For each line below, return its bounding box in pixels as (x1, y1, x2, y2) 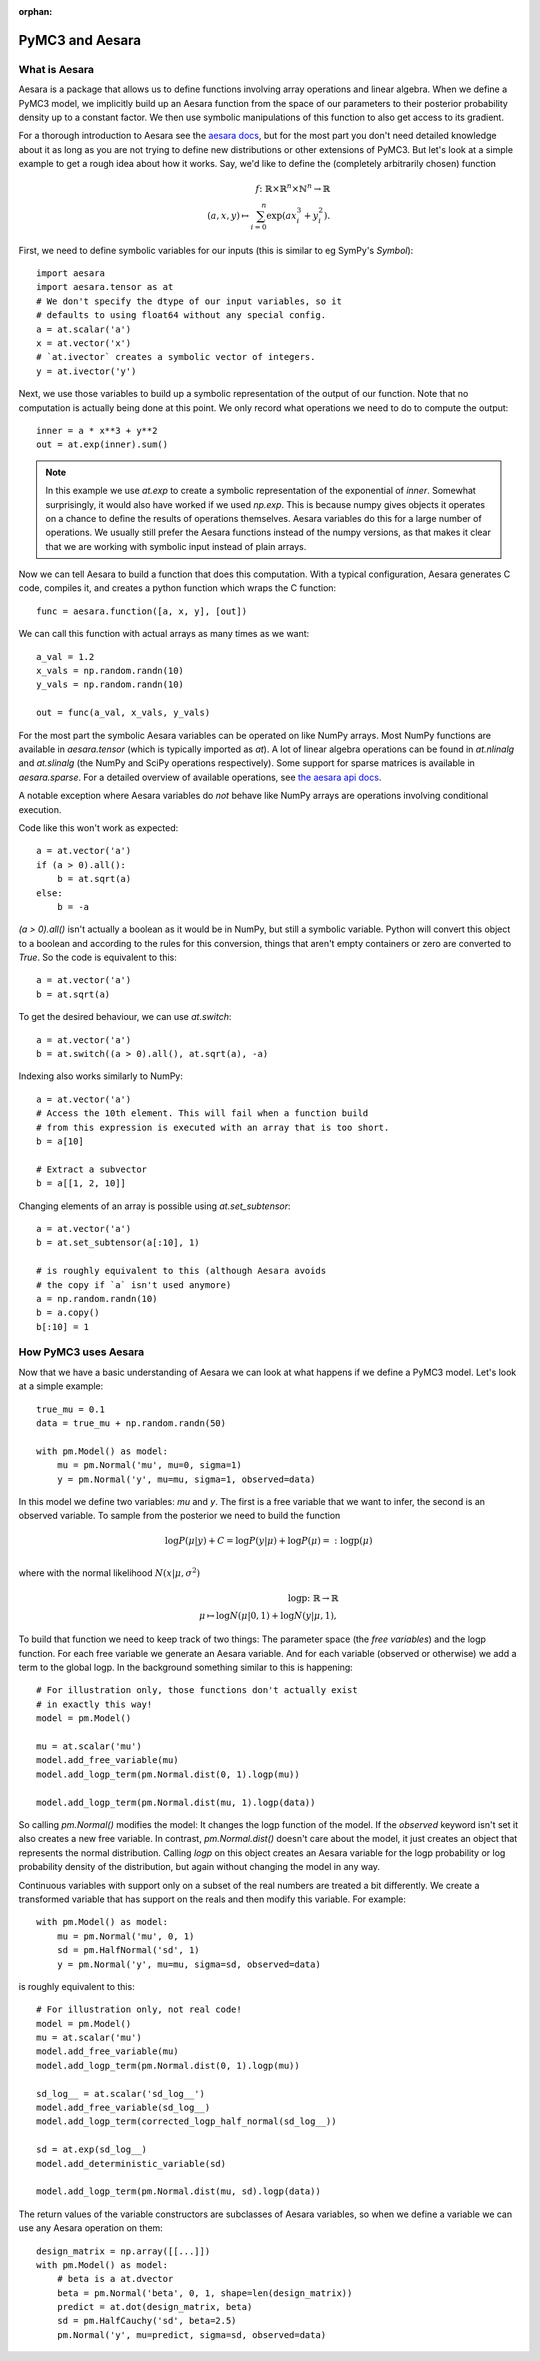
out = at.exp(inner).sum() (36, 439, 169, 450)
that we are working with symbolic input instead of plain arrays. (45, 540, 307, 552)
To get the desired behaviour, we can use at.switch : (18, 1011, 232, 1023)
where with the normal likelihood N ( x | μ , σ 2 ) (18, 1566, 200, 1579)
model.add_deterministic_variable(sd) (36, 2158, 227, 2169)
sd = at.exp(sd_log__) (36, 2144, 148, 2155)
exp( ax (266, 210, 297, 221)
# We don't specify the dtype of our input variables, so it (36, 295, 342, 307)
